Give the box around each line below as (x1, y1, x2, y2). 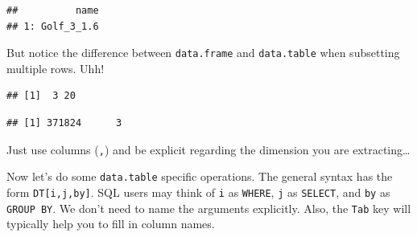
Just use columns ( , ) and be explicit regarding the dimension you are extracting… (6, 141, 411, 157)
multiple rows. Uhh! (6, 59, 105, 76)
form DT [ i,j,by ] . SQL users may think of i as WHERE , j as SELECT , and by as (6, 183, 390, 200)
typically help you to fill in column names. (6, 215, 215, 232)
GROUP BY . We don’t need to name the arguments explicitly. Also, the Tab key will (6, 199, 411, 216)
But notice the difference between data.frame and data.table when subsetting (6, 44, 400, 61)
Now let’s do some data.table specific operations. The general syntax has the (6, 168, 393, 185)
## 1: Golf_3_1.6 (6, 20, 99, 32)
